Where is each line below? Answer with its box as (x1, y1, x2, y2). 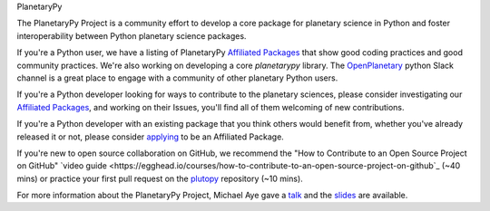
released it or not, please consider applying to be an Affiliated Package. (16, 131, 285, 142)
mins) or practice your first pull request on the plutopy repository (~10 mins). (16, 173, 303, 184)
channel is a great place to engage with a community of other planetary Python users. (16, 72, 338, 83)
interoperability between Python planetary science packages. (16, 30, 247, 41)
